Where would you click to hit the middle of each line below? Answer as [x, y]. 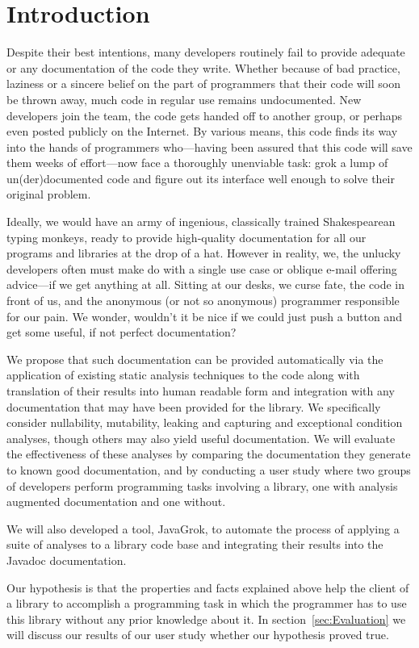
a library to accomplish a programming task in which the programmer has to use [207, 603]
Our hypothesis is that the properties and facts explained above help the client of [208, 587]
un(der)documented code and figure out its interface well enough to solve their [201, 178]
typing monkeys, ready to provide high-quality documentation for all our [186, 237]
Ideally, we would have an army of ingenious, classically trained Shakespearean [201, 222]
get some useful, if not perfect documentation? [122, 332]
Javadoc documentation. [67, 560]
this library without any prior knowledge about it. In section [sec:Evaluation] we [206, 619]
